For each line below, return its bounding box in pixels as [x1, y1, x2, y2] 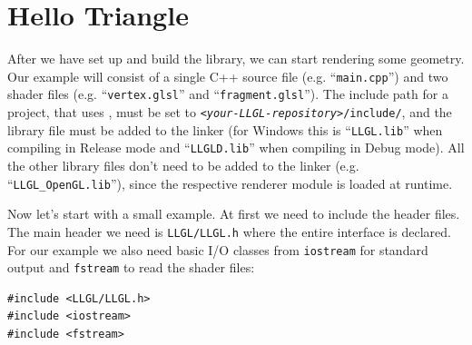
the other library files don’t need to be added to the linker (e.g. [7, 156, 359, 174]
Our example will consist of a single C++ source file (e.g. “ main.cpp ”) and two [7, 66, 448, 85]
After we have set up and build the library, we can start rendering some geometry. [7, 49, 465, 68]
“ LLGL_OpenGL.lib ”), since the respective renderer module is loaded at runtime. [7, 173, 453, 192]
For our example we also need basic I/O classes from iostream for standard [7, 240, 428, 259]
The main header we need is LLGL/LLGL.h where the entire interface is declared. [7, 222, 451, 241]
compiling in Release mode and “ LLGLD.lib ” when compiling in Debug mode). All [7, 138, 465, 157]
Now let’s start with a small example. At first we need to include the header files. [7, 204, 460, 223]
